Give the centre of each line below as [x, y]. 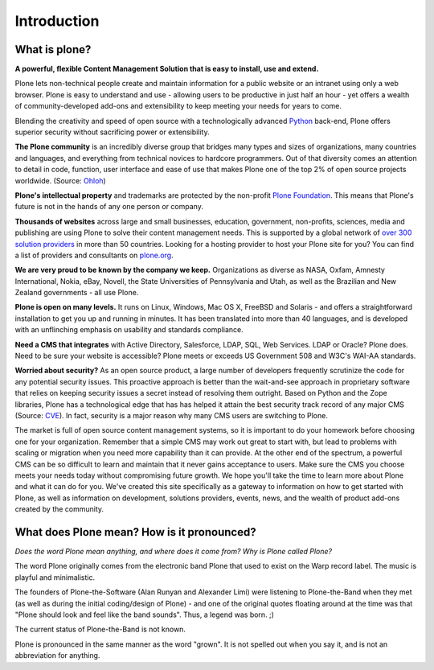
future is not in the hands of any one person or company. [109, 207]
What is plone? [53, 49]
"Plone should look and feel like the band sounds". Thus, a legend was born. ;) [145, 615]
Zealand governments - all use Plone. [77, 293]
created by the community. [59, 509]
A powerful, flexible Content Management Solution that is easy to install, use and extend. [167, 69]
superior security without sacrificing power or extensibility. [112, 132]
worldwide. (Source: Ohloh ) [60, 180]
